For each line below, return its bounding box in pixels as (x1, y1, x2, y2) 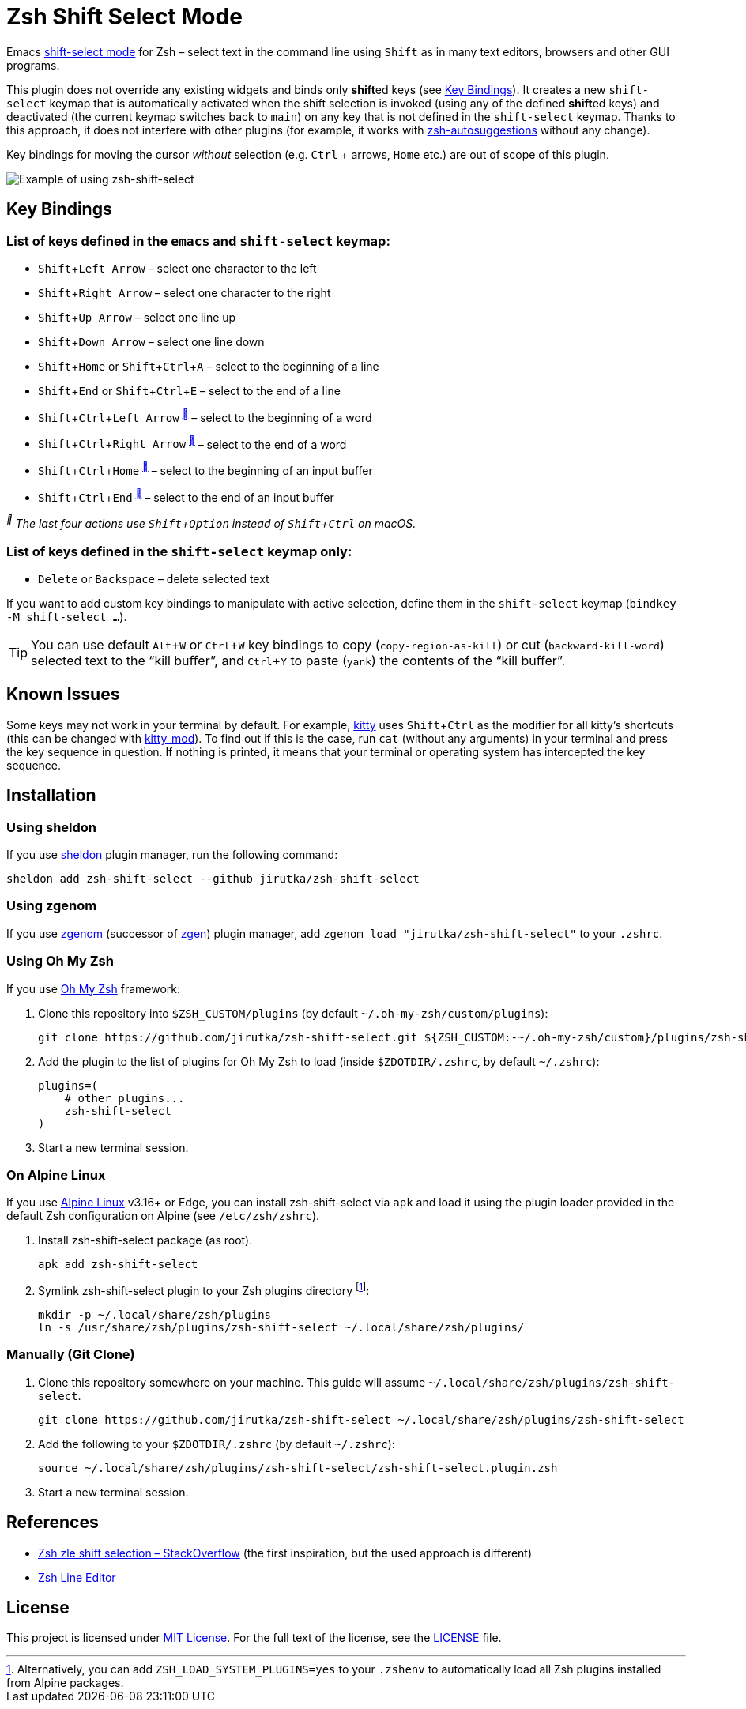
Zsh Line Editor (38, 1570, 116, 1584)
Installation (6, 785, 96, 806)
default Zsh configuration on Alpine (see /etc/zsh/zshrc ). (6, 1209, 320, 1223)
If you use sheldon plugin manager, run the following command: (6, 848, 338, 862)
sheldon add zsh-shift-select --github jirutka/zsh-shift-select (6, 872, 420, 886)
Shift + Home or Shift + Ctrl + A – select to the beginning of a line (38, 359, 379, 373)
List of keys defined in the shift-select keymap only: (6, 543, 352, 559)
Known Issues (6, 684, 120, 705)
